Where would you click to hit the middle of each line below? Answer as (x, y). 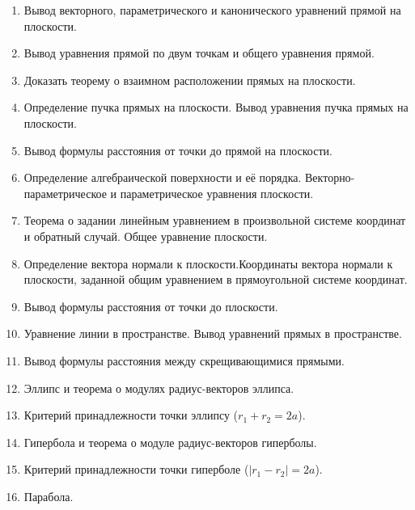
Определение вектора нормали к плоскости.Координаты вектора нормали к (208, 263)
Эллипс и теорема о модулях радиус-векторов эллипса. (159, 388)
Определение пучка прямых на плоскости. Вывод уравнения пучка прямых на (216, 107)
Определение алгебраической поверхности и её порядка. (163, 177)
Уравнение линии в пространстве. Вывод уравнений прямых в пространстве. (213, 333)
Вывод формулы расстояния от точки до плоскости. (151, 306)
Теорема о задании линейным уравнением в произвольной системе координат (215, 220)
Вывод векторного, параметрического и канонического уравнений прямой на (212, 10)
